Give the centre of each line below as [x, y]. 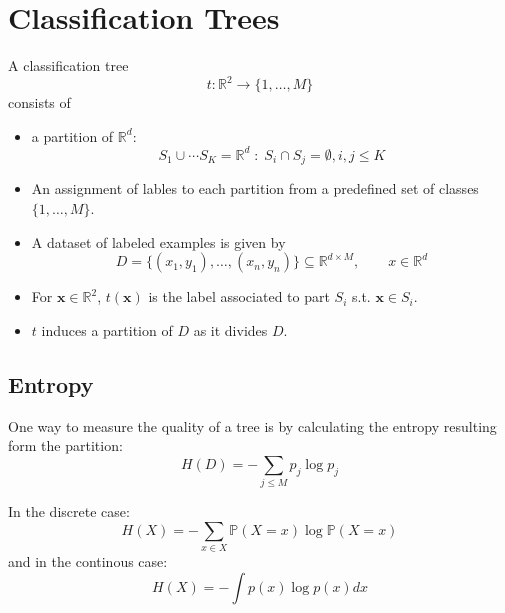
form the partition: [65, 445]
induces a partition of [107, 329]
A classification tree [68, 65]
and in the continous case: [88, 560]
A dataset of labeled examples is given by [158, 241]
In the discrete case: [69, 511]
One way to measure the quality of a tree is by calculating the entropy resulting [252, 425]
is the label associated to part [239, 296]
